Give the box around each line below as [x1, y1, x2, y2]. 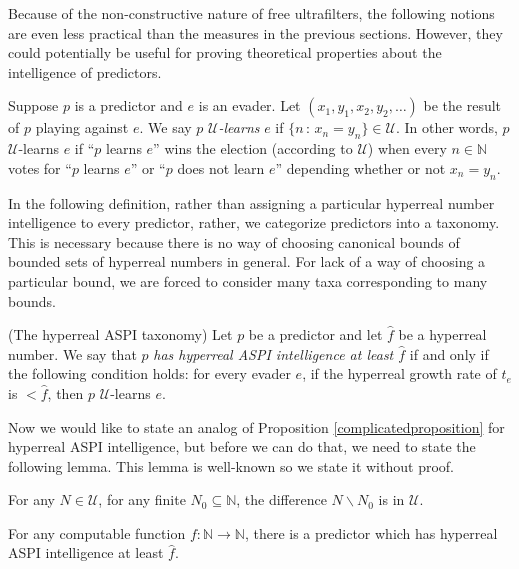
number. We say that [8, 343, 137, 364]
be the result [423, 95, 502, 116]
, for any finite [98, 489, 186, 510]
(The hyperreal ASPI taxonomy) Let [8, 324, 233, 345]
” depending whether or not [275, 157, 446, 178]
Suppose [8, 95, 59, 116]
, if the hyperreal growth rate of [302, 363, 497, 384]
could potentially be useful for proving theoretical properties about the [8, 42, 442, 63]
